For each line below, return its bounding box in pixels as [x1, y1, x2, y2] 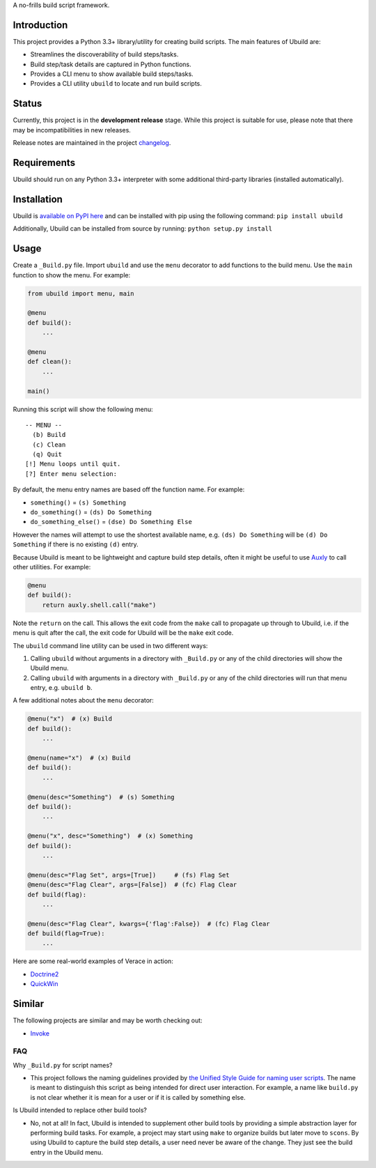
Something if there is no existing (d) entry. [13, 540, 139, 548]
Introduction [13, 19, 68, 31]
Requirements [13, 157, 76, 169]
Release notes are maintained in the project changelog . [13, 139, 171, 147]
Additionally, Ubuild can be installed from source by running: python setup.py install [13, 224, 273, 233]
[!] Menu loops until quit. [25, 460, 121, 468]
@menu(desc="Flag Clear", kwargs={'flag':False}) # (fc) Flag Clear [27, 920, 270, 928]
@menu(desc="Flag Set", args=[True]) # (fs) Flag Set [27, 871, 230, 879]
